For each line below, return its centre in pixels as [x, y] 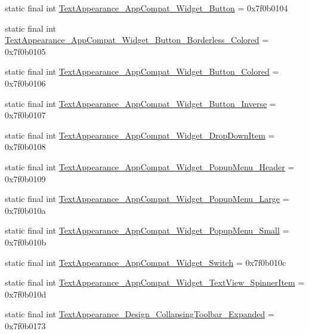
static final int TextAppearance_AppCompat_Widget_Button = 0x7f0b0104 [146, 8]
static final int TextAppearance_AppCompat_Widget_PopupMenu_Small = [147, 230]
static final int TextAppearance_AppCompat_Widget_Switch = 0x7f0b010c [146, 262]
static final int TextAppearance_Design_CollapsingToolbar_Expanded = [140, 314]
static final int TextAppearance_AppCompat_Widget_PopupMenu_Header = [150, 166]
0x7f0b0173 [25, 325]
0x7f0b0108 [25, 147]
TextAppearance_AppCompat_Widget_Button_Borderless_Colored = [137, 40]
